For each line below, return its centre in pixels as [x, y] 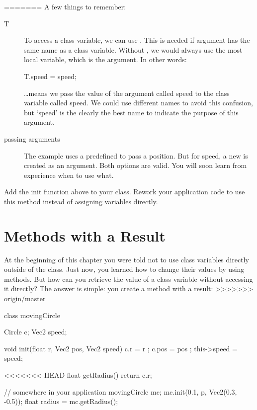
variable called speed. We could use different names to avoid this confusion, [138, 103]
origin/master [25, 298]
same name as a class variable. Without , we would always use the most [133, 49]
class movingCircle [32, 315]
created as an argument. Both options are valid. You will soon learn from [135, 165]
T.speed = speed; [50, 76]
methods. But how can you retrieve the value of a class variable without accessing [128, 279]
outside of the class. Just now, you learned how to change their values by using [124, 269]
